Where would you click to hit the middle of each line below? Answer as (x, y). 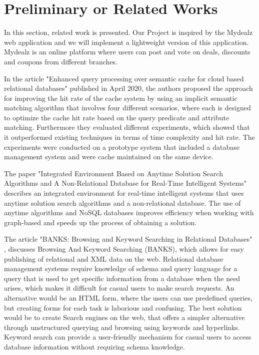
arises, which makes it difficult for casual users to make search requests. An (119, 288)
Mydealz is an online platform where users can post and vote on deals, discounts (127, 52)
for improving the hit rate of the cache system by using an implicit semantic (121, 98)
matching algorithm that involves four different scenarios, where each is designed (127, 108)
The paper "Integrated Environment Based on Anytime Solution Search (113, 173)
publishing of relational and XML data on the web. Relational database (114, 258)
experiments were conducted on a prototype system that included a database (122, 147)
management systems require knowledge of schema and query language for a (121, 268)
